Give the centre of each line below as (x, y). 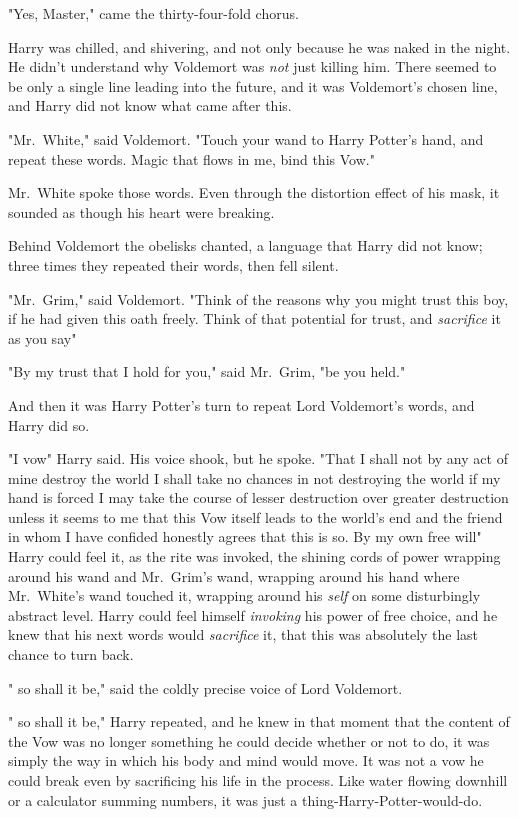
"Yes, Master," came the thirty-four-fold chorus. (153, 13)
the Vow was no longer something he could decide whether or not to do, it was (249, 740)
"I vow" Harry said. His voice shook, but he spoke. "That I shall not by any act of (258, 458)
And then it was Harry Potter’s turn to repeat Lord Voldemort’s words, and (241, 404)
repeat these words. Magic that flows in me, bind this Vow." (191, 158)
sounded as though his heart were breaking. (141, 211)
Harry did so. (49, 424)
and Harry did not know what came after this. (150, 105)
